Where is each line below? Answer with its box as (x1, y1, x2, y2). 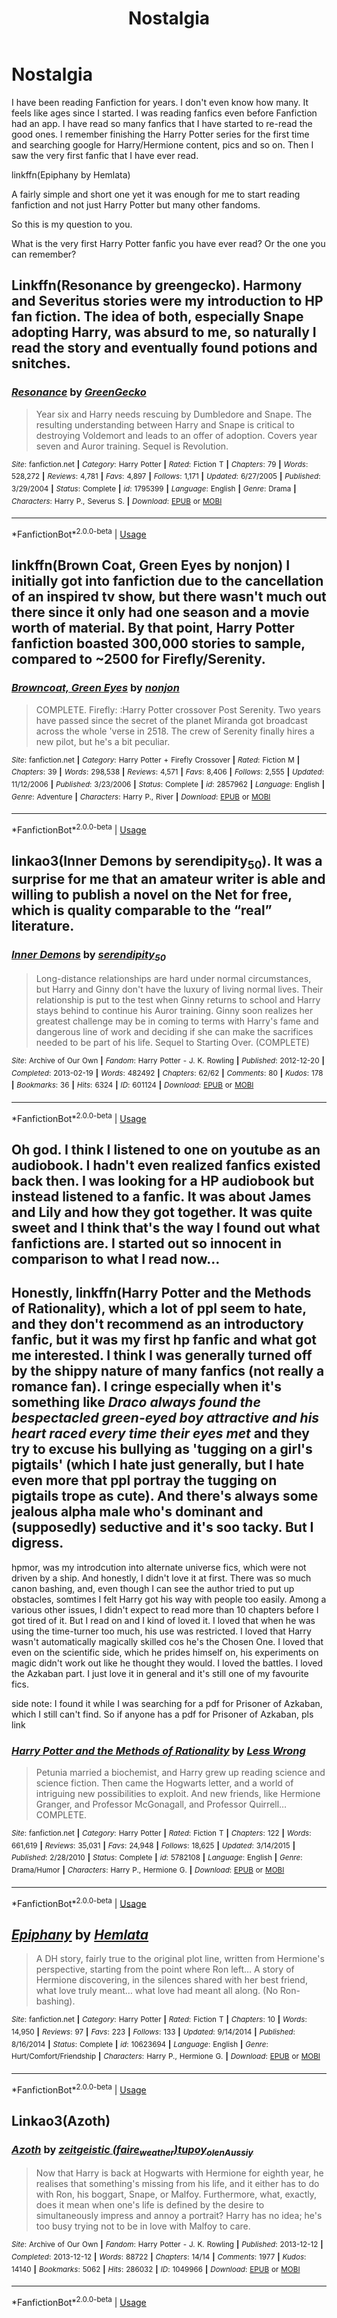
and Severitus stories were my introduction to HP (11, 293, 324, 310)
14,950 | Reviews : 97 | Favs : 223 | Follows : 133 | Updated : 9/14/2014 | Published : (11, 2027, 296, 2037)
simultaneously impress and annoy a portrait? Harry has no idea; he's (35, 2210, 323, 2222)
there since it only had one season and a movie (11, 604, 310, 621)
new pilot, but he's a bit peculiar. (35, 735, 171, 747)
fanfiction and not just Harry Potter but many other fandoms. (11, 198, 261, 211)
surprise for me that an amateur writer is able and (11, 871, 326, 888)
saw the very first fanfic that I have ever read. (11, 149, 199, 161)
